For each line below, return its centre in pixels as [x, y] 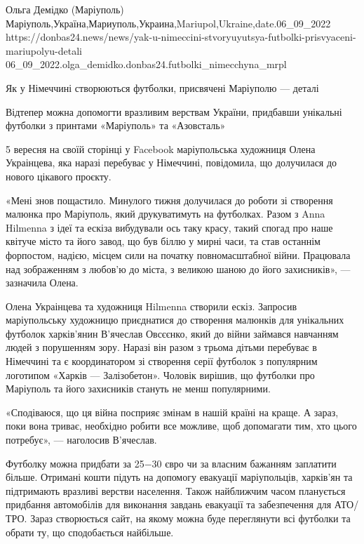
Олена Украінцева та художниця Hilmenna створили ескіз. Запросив [151, 306]
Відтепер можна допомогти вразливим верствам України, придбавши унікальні [174, 111]
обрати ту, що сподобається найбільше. [90, 532]
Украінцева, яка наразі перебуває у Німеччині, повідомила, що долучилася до [171, 162]
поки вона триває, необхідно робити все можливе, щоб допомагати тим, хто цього [181, 426]
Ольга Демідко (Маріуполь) [65, 9]
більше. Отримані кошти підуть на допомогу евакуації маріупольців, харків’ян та [179, 477]
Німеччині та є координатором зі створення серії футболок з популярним [162, 361]
